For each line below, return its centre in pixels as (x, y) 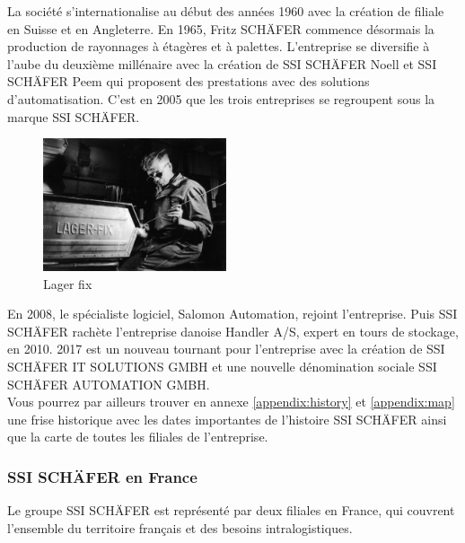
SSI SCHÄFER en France (102, 476)
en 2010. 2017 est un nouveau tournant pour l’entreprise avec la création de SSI (226, 349)
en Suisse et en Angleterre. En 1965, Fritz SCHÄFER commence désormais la (221, 28)
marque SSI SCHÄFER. (74, 116)
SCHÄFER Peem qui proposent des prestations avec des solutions (189, 81)
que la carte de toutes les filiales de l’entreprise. (138, 437)
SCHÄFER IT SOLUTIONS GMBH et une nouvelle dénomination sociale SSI (222, 366)
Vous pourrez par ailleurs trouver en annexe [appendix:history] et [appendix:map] (231, 402)
